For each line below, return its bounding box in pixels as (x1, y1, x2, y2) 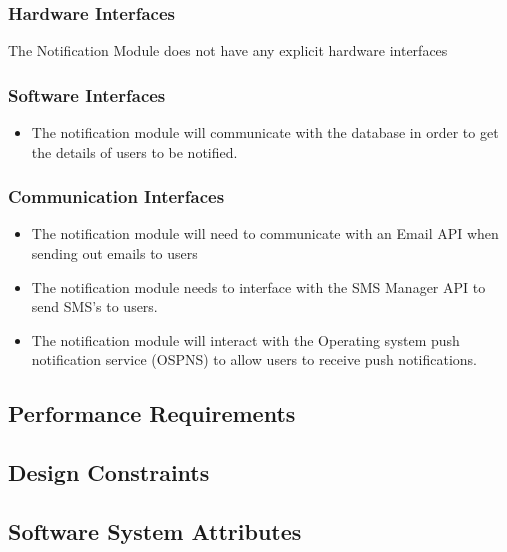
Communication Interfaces (8, 184, 225, 209)
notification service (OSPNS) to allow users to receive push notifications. (31, 349, 477, 370)
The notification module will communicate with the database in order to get (31, 122, 499, 143)
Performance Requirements (8, 398, 296, 429)
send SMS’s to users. (31, 296, 158, 317)
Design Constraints (8, 457, 210, 488)
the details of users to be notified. (31, 141, 238, 162)
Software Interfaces (8, 82, 166, 107)
